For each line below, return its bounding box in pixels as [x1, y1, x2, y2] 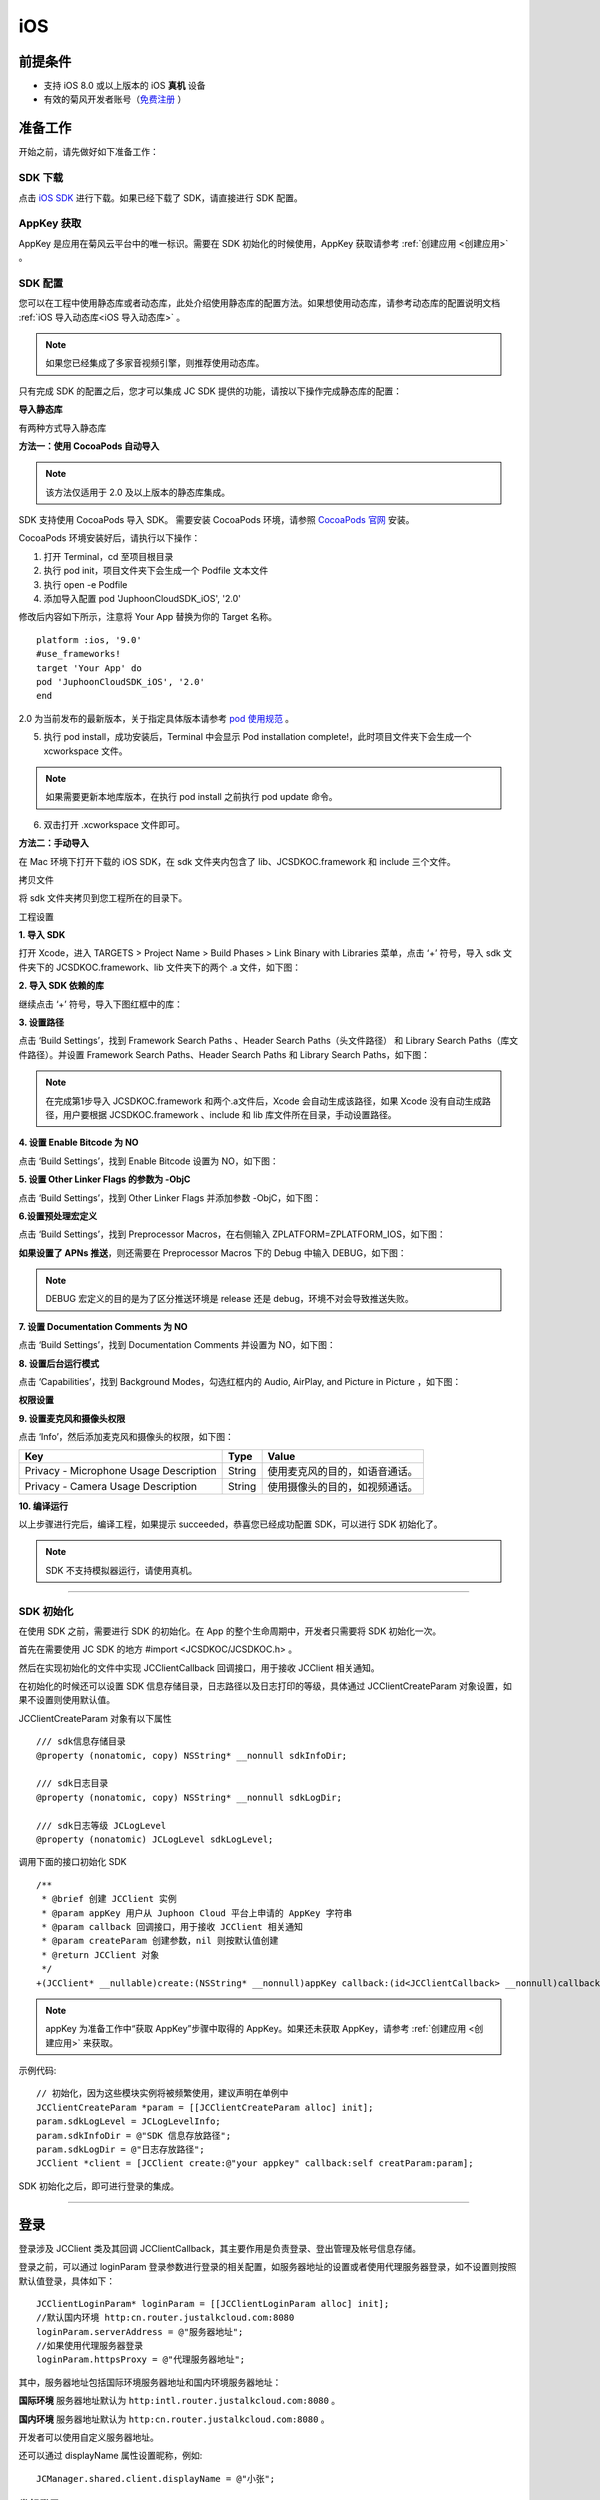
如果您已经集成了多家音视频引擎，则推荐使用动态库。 [45, 357, 265, 369]
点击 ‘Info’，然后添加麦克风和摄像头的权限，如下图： [18, 1431, 235, 1443]
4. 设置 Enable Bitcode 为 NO [18, 1136, 139, 1149]
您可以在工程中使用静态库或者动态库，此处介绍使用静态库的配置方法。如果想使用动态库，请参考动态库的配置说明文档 [18, 297, 500, 309]
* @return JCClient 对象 [41, 1949, 160, 1960]
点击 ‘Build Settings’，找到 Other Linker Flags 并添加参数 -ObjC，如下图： [18, 1191, 322, 1204]
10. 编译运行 [18, 1500, 69, 1512]
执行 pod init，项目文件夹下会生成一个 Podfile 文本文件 [43, 565, 269, 577]
